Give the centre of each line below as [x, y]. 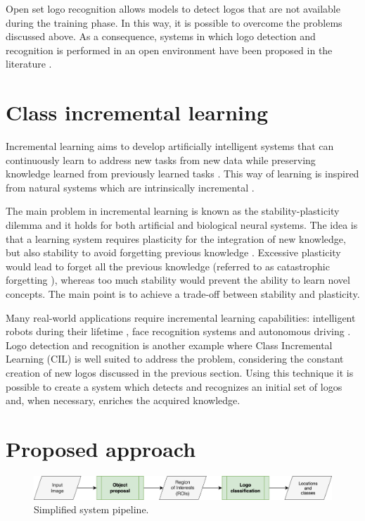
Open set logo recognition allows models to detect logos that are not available [173, 8]
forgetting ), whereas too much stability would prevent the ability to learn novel [178, 280]
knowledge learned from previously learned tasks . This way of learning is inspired [182, 174]
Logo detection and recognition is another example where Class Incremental [169, 345]
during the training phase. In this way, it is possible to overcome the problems [174, 22]
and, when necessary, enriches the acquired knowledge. [123, 400]
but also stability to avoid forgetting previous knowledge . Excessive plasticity [173, 252]
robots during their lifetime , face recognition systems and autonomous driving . [178, 331]
